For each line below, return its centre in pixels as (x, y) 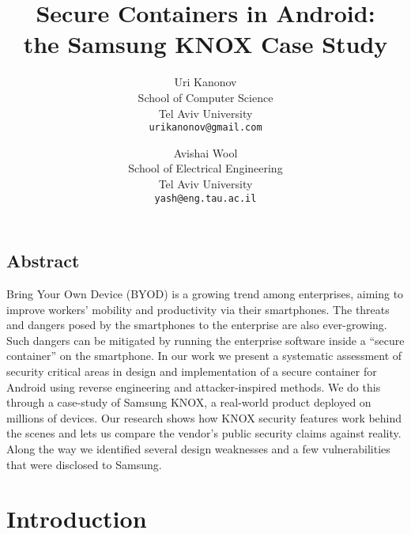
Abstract (43, 261)
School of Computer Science (205, 97)
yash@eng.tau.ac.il (205, 198)
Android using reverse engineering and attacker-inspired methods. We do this (194, 386)
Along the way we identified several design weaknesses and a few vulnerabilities (198, 448)
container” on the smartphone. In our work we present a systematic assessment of (204, 356)
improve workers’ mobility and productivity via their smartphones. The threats (198, 309)
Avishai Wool (205, 152)
